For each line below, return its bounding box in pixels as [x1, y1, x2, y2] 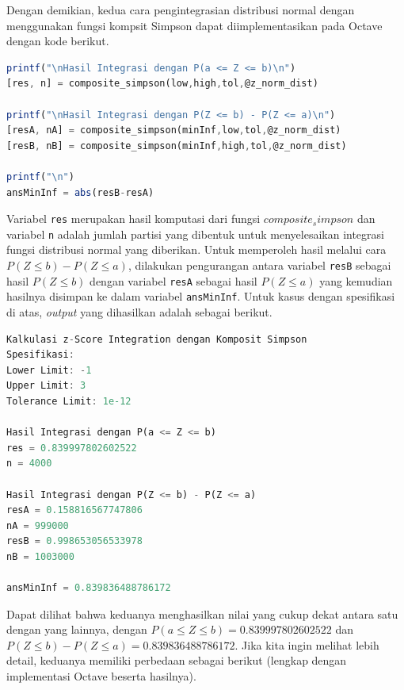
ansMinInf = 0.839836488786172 [6, 582, 171, 594]
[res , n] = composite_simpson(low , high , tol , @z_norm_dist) [6, 78, 318, 90]
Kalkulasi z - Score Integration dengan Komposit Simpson [6, 333, 307, 345]
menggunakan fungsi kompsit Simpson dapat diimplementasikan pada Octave [6, 17, 383, 33]
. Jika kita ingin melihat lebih [234, 636, 379, 653]
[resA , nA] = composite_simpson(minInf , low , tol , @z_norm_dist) [6, 125, 341, 136]
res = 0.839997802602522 [6, 442, 137, 454]
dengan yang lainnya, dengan [6, 621, 147, 638]
